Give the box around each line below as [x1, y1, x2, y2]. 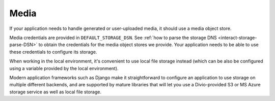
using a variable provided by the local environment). [9, 65, 119, 71]
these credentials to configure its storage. [9, 49, 97, 55]
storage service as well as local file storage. [9, 89, 102, 95]
